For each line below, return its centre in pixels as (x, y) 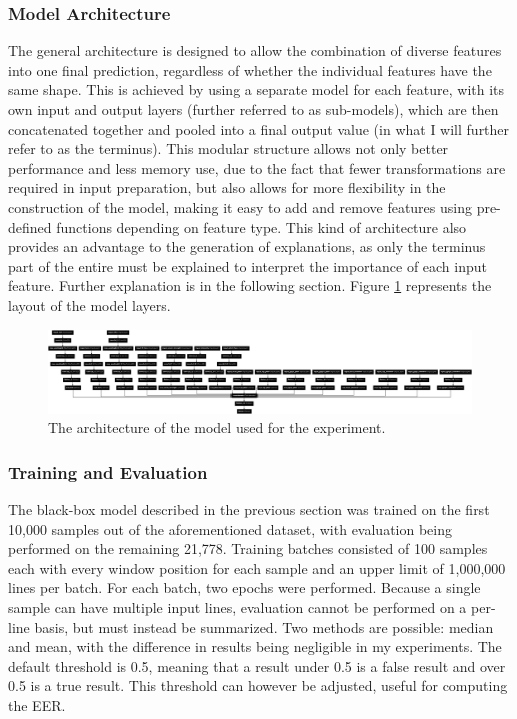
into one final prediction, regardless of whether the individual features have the (250, 69)
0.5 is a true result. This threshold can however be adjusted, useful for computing (258, 685)
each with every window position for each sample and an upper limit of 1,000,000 (257, 567)
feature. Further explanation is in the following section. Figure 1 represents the (250, 285)
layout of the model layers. (89, 304)
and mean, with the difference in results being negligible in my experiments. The (255, 646)
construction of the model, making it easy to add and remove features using (240, 206)
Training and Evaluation (108, 471)
